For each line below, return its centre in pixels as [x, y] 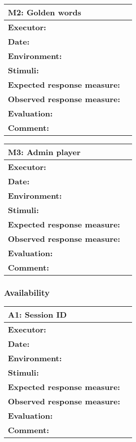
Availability [27, 292]
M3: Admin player [44, 152]
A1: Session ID [37, 315]
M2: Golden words [45, 12]
